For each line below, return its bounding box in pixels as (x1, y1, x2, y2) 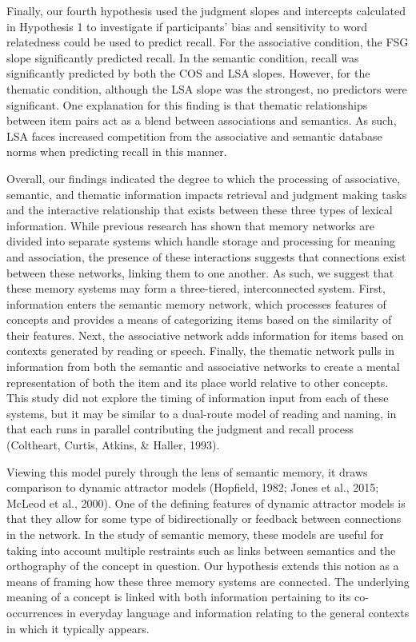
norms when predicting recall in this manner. (6, 143, 227, 160)
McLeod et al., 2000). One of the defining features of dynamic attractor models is (6, 494, 406, 511)
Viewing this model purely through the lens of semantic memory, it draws (6, 463, 368, 480)
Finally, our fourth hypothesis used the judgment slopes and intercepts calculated (6, 2, 406, 18)
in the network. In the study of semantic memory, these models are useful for (6, 526, 384, 542)
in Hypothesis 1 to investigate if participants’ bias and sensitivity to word (6, 18, 367, 34)
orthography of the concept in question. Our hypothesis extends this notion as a (6, 557, 399, 574)
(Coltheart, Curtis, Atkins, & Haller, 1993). (6, 437, 220, 453)
